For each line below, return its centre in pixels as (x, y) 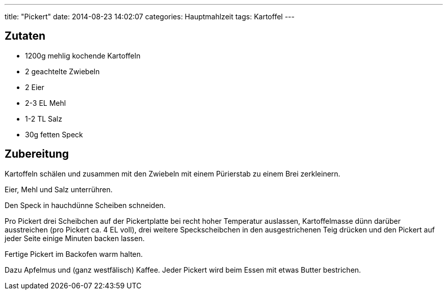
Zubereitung (37, 154)
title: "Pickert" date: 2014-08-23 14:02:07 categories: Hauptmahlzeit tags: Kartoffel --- (150, 17)
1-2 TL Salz (44, 119)
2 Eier (35, 87)
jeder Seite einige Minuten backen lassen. (75, 238)
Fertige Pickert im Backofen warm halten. (74, 254)
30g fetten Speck (54, 134)
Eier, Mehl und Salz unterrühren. (59, 189)
